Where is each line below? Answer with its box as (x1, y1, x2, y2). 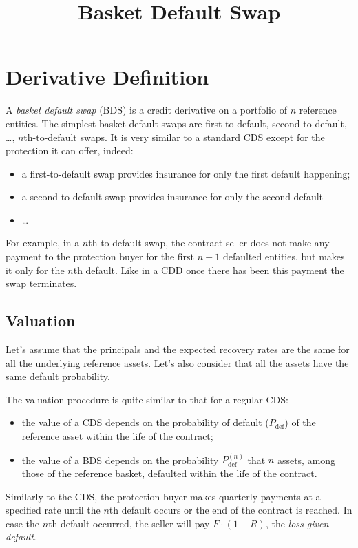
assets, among (277, 452, 336, 467)
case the (6, 516, 40, 530)
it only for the (6, 262, 65, 277)
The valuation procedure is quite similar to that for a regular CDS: (6, 392, 288, 406)
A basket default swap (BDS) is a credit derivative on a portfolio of (6, 103, 287, 117)
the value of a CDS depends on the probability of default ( (21, 415, 269, 430)
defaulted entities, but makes (222, 249, 345, 264)
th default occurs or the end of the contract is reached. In (109, 503, 352, 517)
